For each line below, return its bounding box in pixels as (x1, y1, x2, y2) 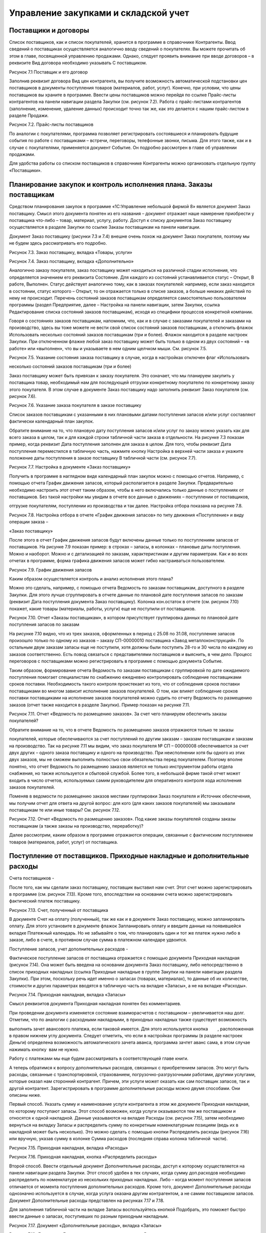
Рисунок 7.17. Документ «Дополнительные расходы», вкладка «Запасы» (9, 1222, 162, 1228)
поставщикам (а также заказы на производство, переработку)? (9, 823, 144, 829)
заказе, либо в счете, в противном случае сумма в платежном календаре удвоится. (9, 937, 187, 943)
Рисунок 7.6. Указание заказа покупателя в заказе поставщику (9, 402, 141, 408)
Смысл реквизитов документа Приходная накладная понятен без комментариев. (9, 1001, 182, 1007)
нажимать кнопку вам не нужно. (9, 1046, 80, 1052)
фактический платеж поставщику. (9, 898, 81, 904)
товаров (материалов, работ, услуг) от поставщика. (9, 839, 118, 845)
